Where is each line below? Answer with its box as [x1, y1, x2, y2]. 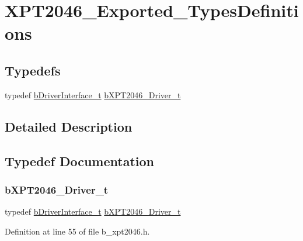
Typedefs [5, 61, 61, 79]
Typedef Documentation [5, 152, 154, 170]
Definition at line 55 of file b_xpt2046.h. [5, 225, 150, 237]
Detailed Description [5, 117, 133, 135]
